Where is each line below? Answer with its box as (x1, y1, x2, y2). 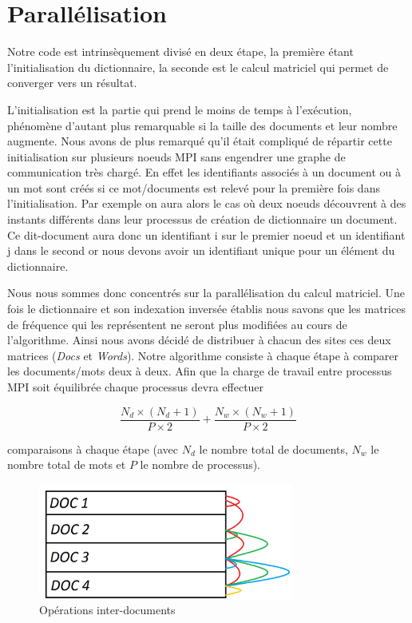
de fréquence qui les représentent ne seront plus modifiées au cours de (7, 315, 347, 332)
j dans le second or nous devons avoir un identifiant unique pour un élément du (7, 242, 395, 259)
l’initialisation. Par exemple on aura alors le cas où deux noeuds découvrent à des (7, 195, 406, 212)
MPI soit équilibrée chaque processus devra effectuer (7, 379, 264, 395)
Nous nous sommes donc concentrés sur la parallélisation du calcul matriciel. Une (7, 284, 406, 301)
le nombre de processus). (140, 456, 260, 473)
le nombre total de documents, (199, 440, 348, 457)
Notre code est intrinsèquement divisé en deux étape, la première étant (7, 43, 354, 60)
